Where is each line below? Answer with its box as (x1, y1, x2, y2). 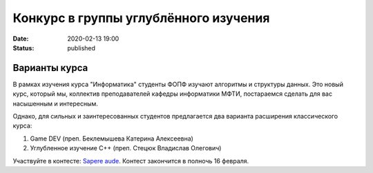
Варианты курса (12, 62, 88, 74)
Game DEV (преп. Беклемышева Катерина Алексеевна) (30, 134, 193, 143)
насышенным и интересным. (12, 99, 98, 108)
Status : (12, 43, 35, 52)
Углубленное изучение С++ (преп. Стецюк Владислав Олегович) (30, 144, 222, 152)
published (67, 43, 96, 52)
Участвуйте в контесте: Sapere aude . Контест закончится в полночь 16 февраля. (12, 156, 249, 165)
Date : (12, 34, 29, 43)
